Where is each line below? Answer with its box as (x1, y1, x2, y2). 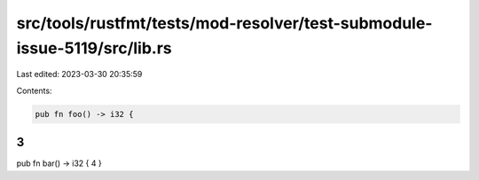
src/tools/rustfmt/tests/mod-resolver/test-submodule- (16, 13, 433, 33)
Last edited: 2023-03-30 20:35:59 (16, 69, 143, 80)
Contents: (16, 85, 52, 96)
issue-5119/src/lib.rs (16, 38, 172, 58)
